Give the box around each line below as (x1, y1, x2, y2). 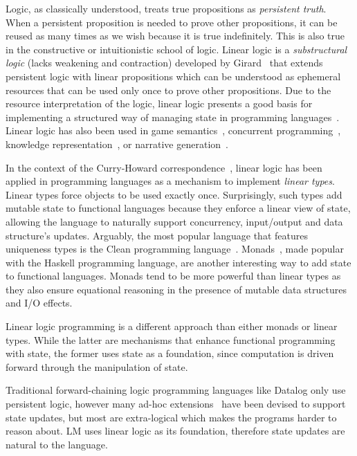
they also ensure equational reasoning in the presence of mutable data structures (6, 282, 347, 296)
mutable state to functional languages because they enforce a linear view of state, (6, 201, 351, 215)
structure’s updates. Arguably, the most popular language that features (6, 228, 308, 242)
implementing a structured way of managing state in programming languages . (6, 109, 340, 124)
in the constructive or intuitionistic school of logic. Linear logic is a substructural (6, 42, 347, 56)
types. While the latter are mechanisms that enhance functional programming (6, 332, 336, 347)
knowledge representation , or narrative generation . (6, 136, 228, 151)
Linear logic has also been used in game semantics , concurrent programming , (6, 123, 341, 138)
